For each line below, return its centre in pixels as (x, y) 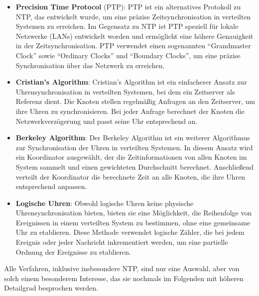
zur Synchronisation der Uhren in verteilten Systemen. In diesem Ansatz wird (134, 147)
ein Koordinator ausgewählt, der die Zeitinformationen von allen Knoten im (131, 157)
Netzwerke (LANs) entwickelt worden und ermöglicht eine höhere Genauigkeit (134, 36)
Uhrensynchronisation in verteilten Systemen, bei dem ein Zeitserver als (125, 91)
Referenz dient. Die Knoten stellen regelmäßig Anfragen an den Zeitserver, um (135, 101)
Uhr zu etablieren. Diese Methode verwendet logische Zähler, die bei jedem (130, 232)
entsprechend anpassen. (51, 186)
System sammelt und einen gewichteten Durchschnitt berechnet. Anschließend (135, 166)
